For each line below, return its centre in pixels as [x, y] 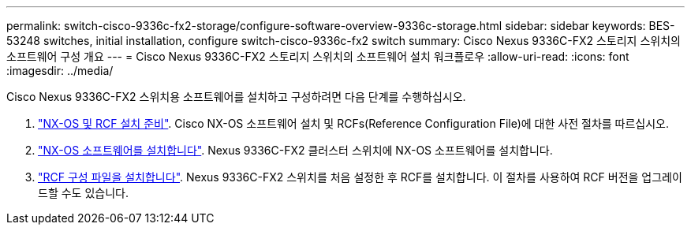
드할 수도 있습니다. [83, 193]
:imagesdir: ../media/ [60, 71]
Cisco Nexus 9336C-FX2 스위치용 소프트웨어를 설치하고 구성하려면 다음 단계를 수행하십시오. [236, 97]
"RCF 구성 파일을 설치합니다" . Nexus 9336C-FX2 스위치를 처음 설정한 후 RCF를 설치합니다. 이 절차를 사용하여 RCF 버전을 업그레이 [360, 177]
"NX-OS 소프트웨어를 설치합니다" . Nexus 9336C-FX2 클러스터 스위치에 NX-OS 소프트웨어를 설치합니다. [295, 150]
